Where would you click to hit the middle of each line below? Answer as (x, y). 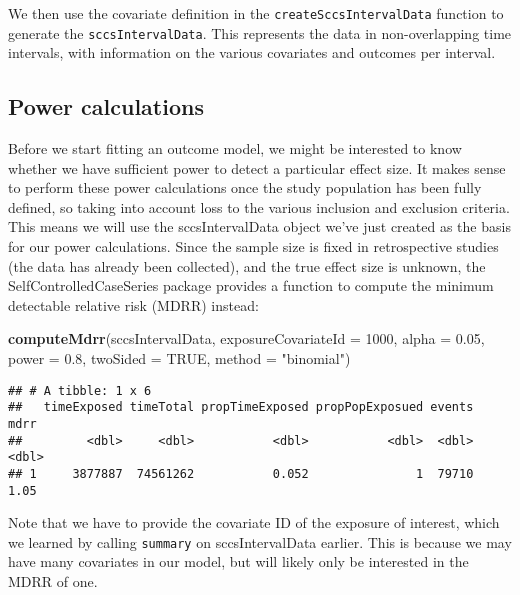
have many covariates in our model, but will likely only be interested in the (238, 561)
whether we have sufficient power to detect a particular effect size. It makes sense (257, 167)
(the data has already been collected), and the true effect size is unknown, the (247, 265)
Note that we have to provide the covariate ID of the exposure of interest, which (254, 522)
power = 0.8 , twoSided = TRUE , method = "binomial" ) (179, 358)
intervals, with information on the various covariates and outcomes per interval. (252, 52)
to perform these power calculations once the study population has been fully (245, 187)
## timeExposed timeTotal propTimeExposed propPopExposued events (241, 407)
